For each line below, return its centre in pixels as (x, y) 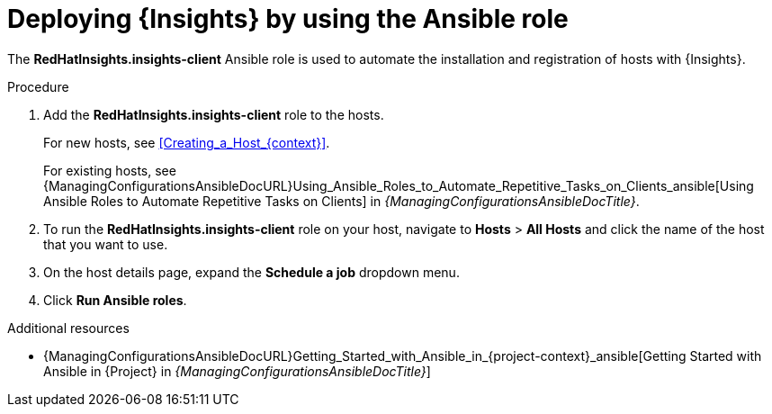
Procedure (38, 86)
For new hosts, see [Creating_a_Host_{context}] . (187, 142)
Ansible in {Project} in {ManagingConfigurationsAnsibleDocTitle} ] (237, 371)
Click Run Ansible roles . (115, 300)
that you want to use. (106, 244)
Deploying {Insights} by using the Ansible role (288, 19)
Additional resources (68, 328)
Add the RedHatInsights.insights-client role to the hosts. (214, 114)
